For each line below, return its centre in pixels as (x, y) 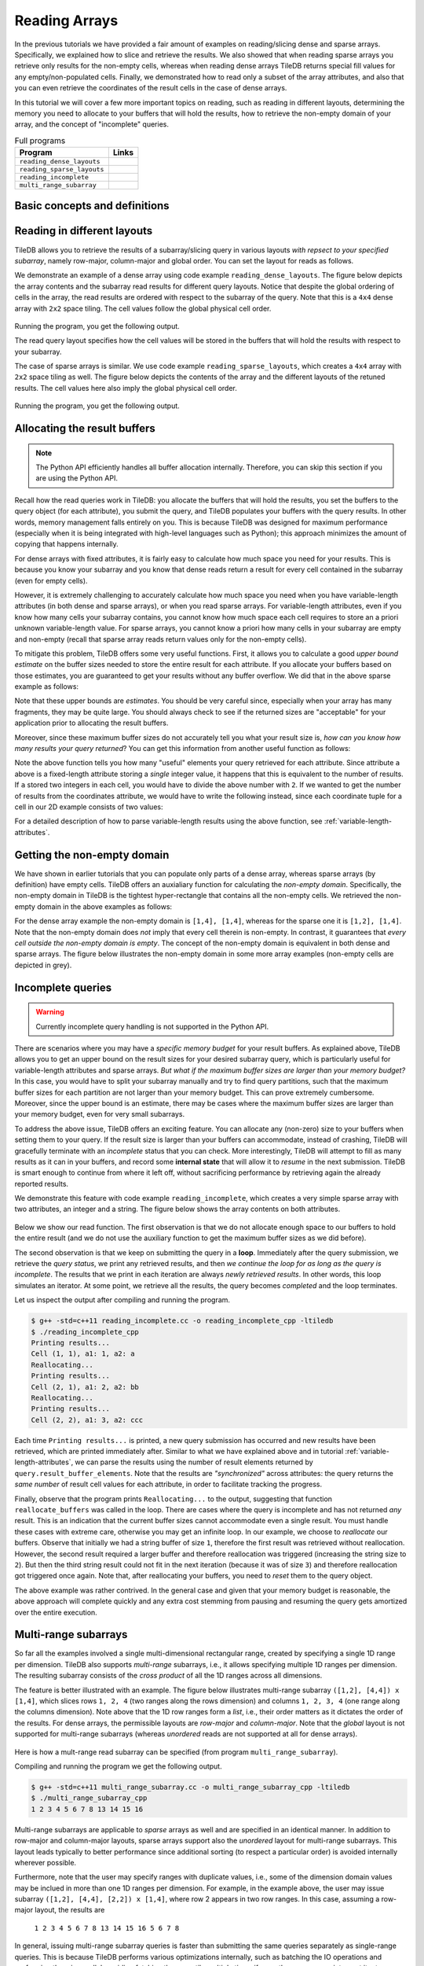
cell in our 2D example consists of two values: (89, 807)
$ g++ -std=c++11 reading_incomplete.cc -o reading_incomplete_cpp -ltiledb (182, 1321)
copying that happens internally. (67, 544)
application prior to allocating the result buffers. (91, 723)
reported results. (42, 1184)
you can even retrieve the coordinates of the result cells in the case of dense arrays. (151, 88)
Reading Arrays (66, 20)
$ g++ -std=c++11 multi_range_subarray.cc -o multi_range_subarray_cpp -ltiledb (190, 1787)
